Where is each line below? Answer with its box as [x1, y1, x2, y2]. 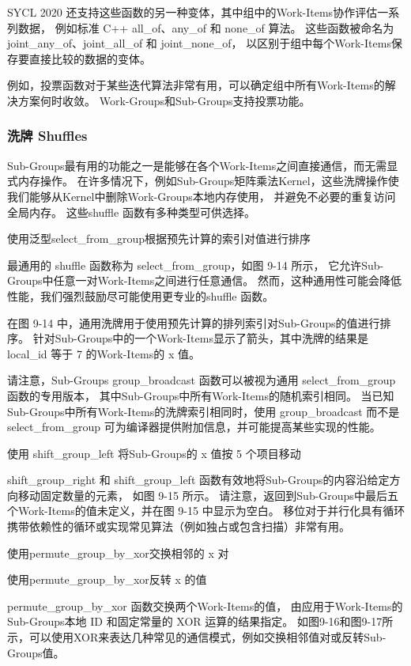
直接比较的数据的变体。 [28, 50, 151, 66]
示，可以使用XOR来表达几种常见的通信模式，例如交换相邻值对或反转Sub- [7, 629, 386, 645]
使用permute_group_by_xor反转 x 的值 [7, 571, 207, 588]
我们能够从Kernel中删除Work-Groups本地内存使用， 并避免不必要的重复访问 [7, 187, 396, 204]
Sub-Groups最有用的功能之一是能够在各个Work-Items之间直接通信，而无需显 [7, 157, 398, 173]
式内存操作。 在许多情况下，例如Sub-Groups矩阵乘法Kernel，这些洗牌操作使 [7, 172, 399, 189]
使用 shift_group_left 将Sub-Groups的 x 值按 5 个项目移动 [7, 445, 301, 461]
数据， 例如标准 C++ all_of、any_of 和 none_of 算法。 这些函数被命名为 [17, 19, 394, 36]
